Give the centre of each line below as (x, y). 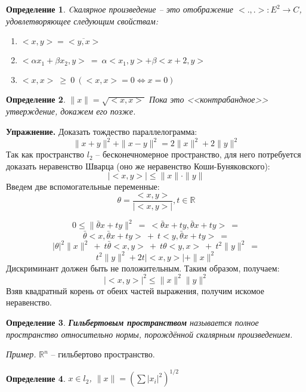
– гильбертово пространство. (103, 354)
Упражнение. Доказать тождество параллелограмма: (102, 131)
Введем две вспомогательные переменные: (83, 186)
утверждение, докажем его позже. (71, 111)
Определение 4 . (36, 378)
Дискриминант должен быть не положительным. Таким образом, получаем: (143, 268)
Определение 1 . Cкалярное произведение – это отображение (120, 9)
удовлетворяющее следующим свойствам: (82, 21)
